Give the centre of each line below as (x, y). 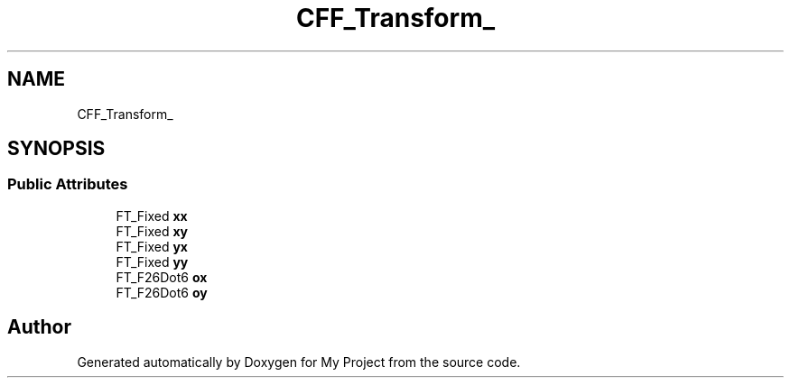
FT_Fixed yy (152, 261)
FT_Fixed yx (152, 246)
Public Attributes (68, 184)
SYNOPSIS (56, 149)
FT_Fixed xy (152, 231)
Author (39, 327)
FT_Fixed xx (152, 215)
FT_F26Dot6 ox (162, 277)
